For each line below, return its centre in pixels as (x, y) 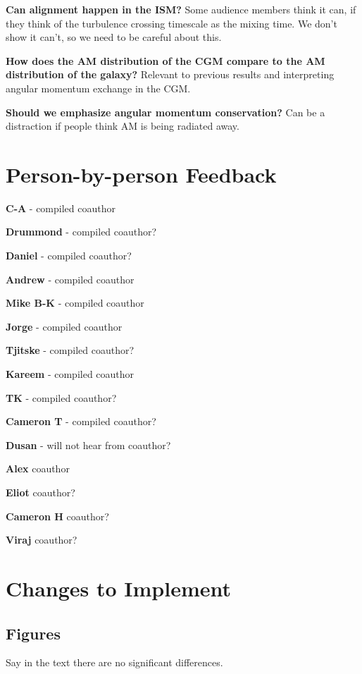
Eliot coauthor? (40, 492)
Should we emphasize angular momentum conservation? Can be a (166, 112)
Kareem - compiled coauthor (70, 374)
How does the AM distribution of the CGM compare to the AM (166, 60)
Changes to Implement (119, 588)
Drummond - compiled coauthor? (81, 232)
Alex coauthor (38, 468)
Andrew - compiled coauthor (70, 279)
